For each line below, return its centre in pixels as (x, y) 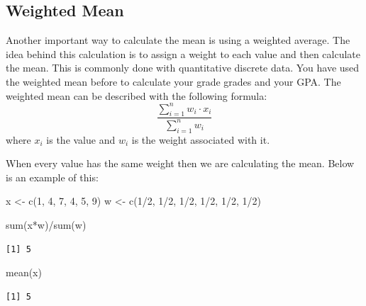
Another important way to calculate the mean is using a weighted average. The (178, 40)
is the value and (81, 139)
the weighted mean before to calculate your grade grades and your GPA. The (173, 81)
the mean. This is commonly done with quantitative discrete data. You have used (183, 68)
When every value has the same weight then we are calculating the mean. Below (180, 163)
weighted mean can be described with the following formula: (137, 95)
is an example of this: (52, 177)
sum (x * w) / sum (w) (46, 225)
